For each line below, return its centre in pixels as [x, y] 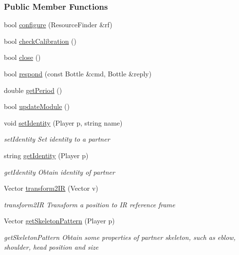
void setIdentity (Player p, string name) [63, 122]
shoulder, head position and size [51, 246]
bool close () [22, 57]
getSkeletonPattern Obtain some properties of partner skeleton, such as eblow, [120, 237]
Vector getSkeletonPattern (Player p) [59, 221]
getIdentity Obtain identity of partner [59, 172]
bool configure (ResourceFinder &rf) [58, 25]
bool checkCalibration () [40, 41]
